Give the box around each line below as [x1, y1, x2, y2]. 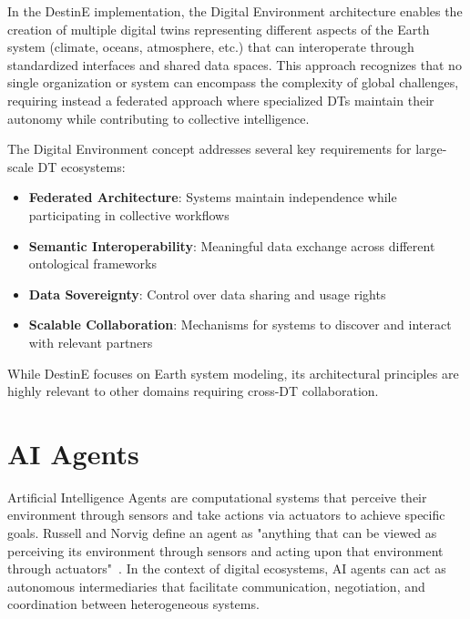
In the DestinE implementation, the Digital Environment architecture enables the [7, 2, 463, 20]
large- [415, 139, 447, 158]
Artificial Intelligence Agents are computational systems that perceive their [7, 487, 427, 506]
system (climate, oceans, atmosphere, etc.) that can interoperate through [7, 37, 414, 56]
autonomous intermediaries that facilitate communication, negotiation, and [7, 576, 425, 595]
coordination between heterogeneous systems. [7, 594, 260, 614]
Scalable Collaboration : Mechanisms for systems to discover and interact [28, 315, 452, 334]
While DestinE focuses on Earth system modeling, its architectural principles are [7, 363, 459, 382]
